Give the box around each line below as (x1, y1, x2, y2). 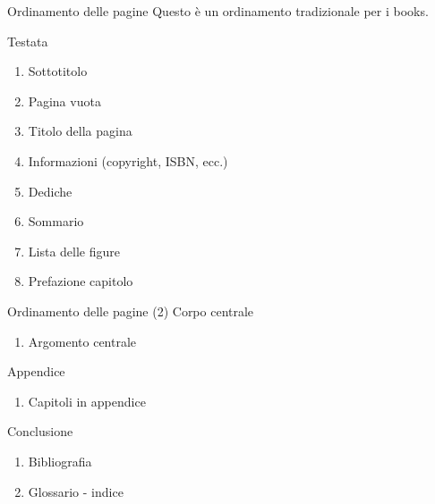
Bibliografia (28, 451, 92, 470)
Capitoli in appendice (28, 391, 146, 410)
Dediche (28, 181, 72, 200)
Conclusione (7, 422, 73, 441)
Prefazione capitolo (28, 272, 133, 290)
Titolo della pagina (28, 122, 132, 140)
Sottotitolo (28, 62, 88, 80)
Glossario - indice (28, 482, 124, 500)
